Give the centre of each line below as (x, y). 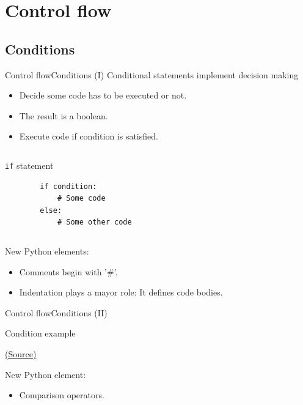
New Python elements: (47, 251)
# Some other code (94, 222)
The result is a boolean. (64, 115)
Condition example (40, 333)
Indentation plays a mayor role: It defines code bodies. (121, 292)
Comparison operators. (62, 395)
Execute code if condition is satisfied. (89, 136)
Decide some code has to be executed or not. (103, 95)
